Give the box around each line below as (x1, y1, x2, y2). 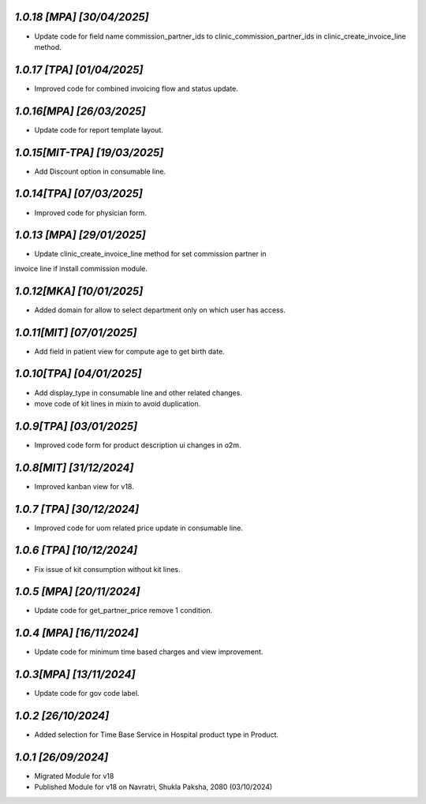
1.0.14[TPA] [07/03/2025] (14, 187, 144, 200)
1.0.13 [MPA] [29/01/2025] (14, 229, 146, 242)
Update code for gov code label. (34, 689, 140, 698)
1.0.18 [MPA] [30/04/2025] (14, 10, 149, 24)
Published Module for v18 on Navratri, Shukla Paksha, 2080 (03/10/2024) (34, 782, 273, 792)
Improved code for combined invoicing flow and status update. (34, 84, 238, 93)
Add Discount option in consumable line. (34, 166, 166, 176)
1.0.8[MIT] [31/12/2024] (14, 461, 134, 474)
